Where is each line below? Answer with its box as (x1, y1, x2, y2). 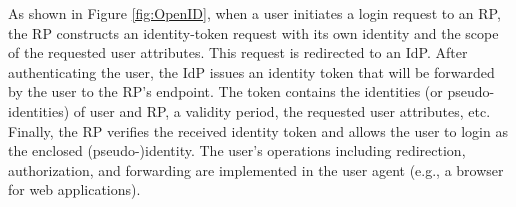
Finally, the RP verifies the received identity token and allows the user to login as (8, 120, 508, 141)
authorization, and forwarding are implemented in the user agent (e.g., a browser (8, 159, 504, 180)
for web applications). (8, 179, 141, 200)
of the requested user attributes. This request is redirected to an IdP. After (8, 42, 468, 63)
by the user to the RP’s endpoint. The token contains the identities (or (8, 81, 443, 102)
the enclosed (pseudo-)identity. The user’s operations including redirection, (8, 140, 466, 161)
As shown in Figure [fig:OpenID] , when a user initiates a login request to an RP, (8, 3, 501, 23)
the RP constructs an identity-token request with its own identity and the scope (8, 22, 499, 43)
